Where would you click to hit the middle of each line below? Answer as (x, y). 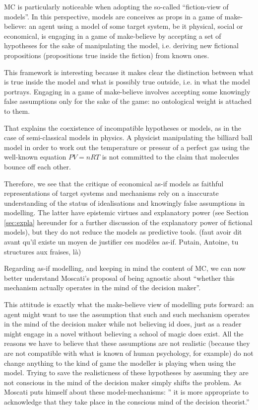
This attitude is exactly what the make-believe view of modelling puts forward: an (129, 304)
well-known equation (35, 157)
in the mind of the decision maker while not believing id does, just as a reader (123, 324)
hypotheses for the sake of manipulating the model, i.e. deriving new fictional (121, 45)
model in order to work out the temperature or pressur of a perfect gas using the (127, 147)
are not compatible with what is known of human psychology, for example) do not (129, 353)
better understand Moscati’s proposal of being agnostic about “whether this (119, 278)
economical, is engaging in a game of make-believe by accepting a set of (113, 36)
